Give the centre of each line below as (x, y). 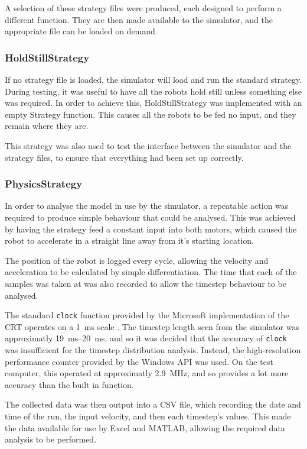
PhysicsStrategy (44, 184)
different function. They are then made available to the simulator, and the (139, 19)
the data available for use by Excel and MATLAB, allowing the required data (145, 427)
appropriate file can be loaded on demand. (81, 31)
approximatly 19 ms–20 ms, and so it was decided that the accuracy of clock (146, 338)
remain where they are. (47, 126)
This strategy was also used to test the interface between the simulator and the (148, 145)
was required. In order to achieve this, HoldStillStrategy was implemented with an (153, 103)
